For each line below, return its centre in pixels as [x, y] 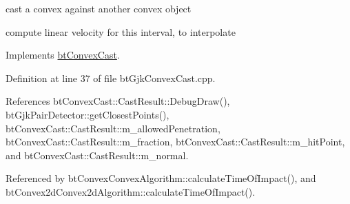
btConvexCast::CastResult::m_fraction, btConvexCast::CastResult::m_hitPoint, [175, 142]
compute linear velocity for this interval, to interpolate [121, 31]
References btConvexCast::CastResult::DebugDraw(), [118, 101]
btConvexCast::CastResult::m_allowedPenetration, [113, 128]
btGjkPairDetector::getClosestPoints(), [87, 114]
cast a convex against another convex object [99, 8]
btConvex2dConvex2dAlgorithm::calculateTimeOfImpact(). [131, 191]
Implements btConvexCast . [63, 55]
